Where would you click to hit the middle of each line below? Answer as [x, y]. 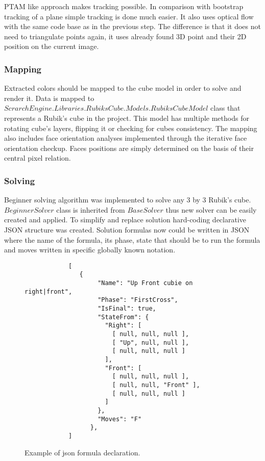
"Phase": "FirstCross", [138, 300]
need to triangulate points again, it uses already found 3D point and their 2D [125, 36]
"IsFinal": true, [127, 309]
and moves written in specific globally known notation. [90, 250]
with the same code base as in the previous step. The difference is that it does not [132, 26]
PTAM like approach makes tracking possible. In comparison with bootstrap [124, 6]
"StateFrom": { [123, 317]
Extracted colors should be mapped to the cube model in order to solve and [123, 88]
